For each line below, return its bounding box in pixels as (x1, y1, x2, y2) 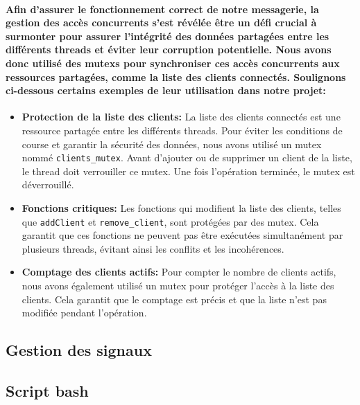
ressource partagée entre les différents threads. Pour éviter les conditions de (22, 123, 343, 137)
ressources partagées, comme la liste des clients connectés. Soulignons (6, 69, 346, 84)
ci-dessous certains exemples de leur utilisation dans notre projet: (6, 83, 326, 98)
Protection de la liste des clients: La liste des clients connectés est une (22, 109, 341, 124)
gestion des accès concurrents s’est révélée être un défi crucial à (6, 15, 317, 30)
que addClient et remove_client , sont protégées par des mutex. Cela (22, 214, 319, 228)
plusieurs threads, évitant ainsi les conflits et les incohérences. (22, 241, 284, 255)
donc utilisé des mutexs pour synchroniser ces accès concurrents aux (6, 55, 340, 70)
